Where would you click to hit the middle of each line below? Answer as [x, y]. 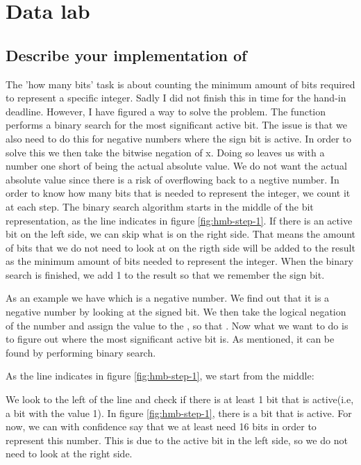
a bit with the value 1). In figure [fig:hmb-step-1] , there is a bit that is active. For [179, 413]
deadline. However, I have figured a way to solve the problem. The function [166, 111]
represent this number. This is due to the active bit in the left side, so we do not [177, 440]
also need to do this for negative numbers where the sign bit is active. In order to [178, 138]
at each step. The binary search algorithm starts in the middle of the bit [160, 206]
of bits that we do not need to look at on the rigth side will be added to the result [180, 247]
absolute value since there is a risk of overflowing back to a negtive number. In [173, 179]
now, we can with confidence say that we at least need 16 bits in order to [161, 426]
